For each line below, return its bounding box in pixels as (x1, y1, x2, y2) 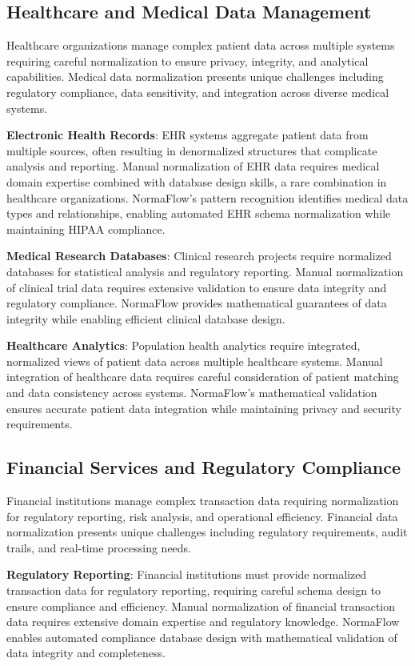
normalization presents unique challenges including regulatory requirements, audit (6, 524, 408, 540)
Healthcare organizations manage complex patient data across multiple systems (6, 37, 395, 54)
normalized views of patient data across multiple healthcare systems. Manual (6, 352, 383, 369)
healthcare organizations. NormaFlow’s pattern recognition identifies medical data (6, 189, 409, 206)
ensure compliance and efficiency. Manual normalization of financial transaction (6, 597, 396, 614)
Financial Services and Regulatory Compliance (6, 455, 401, 479)
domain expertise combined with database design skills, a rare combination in (6, 173, 387, 190)
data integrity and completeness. (6, 644, 166, 661)
